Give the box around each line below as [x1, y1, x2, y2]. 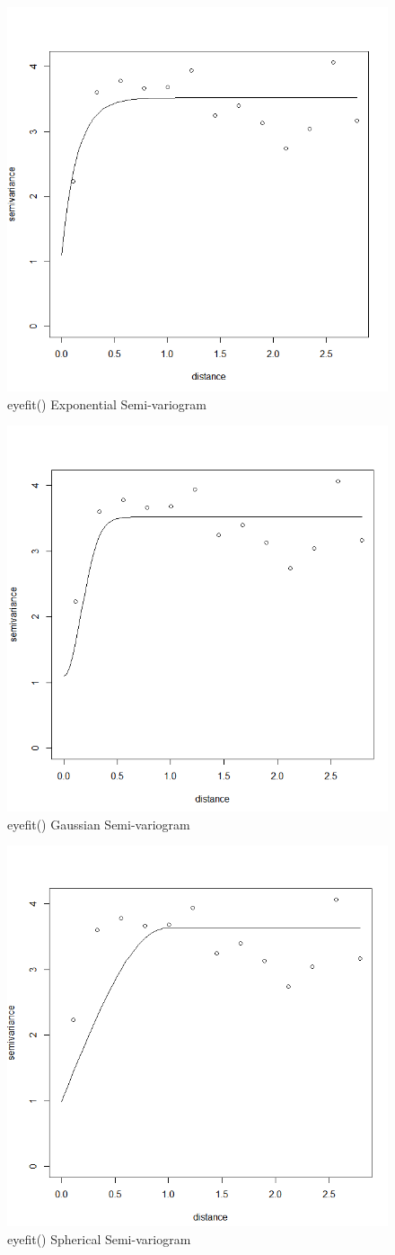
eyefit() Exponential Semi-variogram [7, 394, 206, 413]
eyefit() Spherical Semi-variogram [7, 1230, 191, 1249]
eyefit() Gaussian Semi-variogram [7, 814, 190, 833]
